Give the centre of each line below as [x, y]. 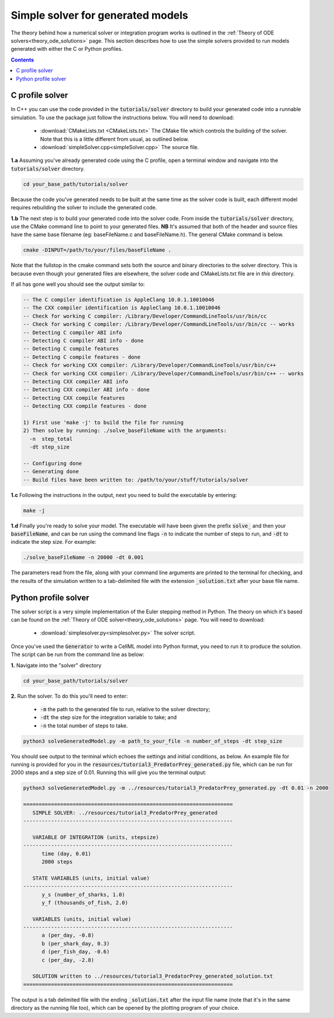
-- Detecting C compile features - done [82, 357]
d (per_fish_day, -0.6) [76, 952]
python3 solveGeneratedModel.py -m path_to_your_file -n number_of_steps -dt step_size [153, 741]
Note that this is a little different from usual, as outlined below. [115, 139]
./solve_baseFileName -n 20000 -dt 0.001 [83, 558]
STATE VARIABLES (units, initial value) [91, 878]
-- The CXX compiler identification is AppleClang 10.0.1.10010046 [122, 308]
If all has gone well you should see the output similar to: [78, 284]
